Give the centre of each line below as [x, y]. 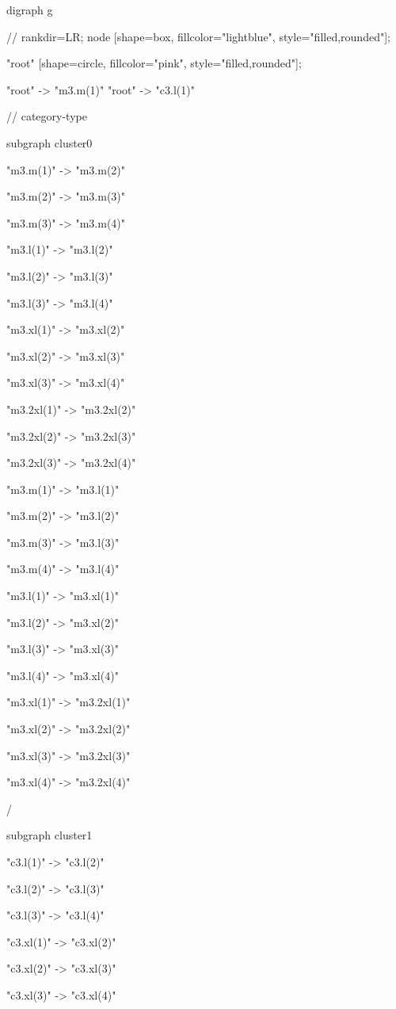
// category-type [47, 116]
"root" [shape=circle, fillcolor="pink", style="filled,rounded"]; [154, 63]
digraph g [30, 10]
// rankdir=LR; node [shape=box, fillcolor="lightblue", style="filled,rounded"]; [198, 36]
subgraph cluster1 [49, 835]
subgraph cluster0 [49, 142]
